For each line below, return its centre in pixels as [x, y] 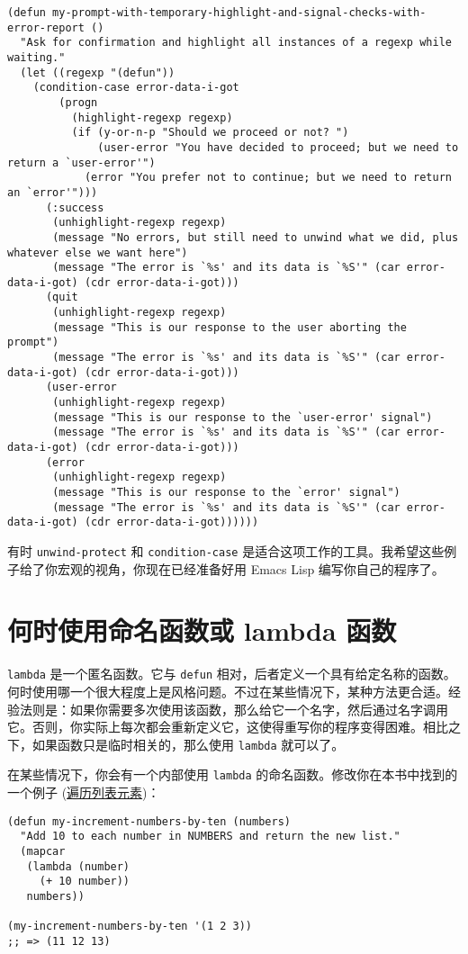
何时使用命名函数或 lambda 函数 [202, 630]
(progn [78, 102]
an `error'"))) [53, 192]
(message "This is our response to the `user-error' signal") [243, 417]
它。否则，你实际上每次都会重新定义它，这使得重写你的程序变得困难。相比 [228, 727]
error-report [46, 27]
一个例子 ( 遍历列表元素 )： [84, 792]
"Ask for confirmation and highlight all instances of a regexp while [236, 43]
